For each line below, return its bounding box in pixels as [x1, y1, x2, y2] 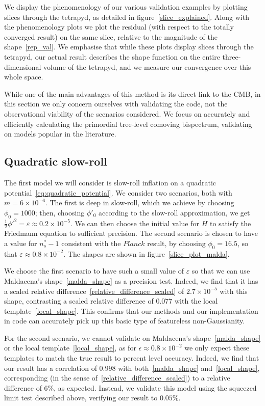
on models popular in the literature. [4, 128, 116, 139]
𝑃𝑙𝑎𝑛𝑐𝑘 [123, 240, 145, 248]
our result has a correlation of [4, 362, 97, 373]
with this [220, 285, 248, 296]
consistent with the [61, 237, 121, 248]
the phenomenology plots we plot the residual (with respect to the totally [4, 21, 234, 32]
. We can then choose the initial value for [70, 218, 199, 228]
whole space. [4, 71, 43, 82]
